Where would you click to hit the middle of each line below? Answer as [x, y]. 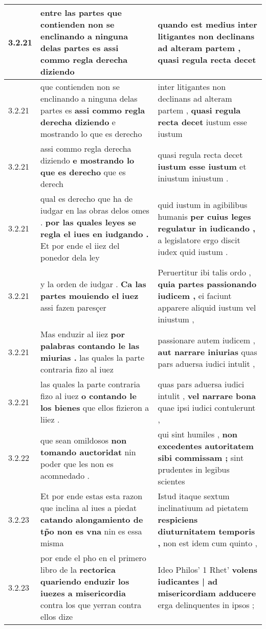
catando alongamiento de [92, 519]
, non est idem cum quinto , [208, 543]
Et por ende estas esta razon [92, 496]
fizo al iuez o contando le [88, 396]
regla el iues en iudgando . [95, 234]
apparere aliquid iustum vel [207, 307]
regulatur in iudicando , [207, 228]
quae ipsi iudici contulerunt [207, 407]
